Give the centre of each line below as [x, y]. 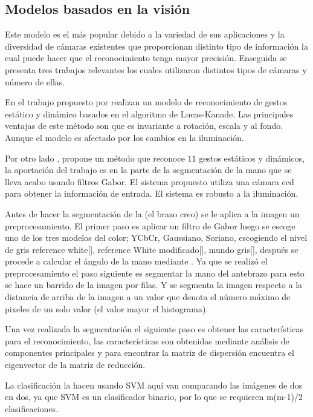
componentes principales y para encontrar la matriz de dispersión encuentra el [150, 353]
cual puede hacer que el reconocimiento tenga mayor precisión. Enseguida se [146, 58]
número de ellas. [35, 81]
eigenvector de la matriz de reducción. [75, 365]
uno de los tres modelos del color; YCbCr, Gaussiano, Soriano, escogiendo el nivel [156, 238]
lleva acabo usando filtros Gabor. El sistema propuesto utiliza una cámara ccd [150, 181]
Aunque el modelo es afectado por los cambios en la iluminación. [124, 137]
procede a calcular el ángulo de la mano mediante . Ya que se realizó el [136, 261]
